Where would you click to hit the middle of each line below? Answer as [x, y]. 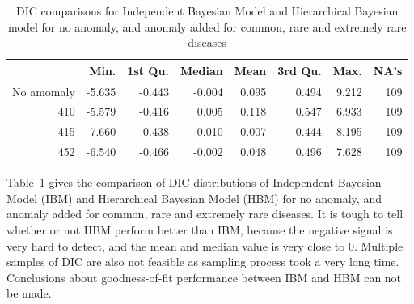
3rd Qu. [300, 70]
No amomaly [44, 91]
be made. [29, 293]
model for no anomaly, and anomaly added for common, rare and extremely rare [207, 26]
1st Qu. [148, 70]
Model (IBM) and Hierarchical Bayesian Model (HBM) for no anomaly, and [194, 198]
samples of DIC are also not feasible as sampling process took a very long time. [203, 262]
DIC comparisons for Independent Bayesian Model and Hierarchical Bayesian [207, 11]
